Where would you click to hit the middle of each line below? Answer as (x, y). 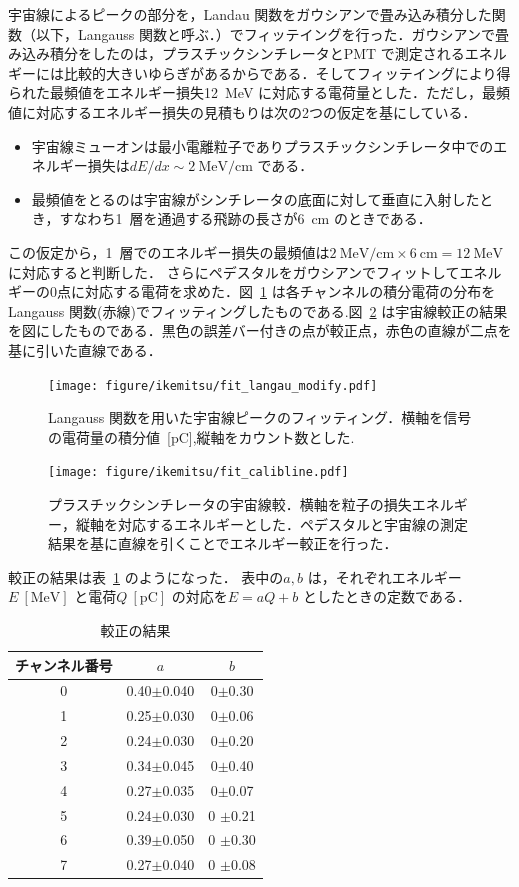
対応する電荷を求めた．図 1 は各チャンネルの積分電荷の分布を (290, 291)
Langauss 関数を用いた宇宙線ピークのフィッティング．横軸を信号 (260, 417)
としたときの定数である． (387, 596)
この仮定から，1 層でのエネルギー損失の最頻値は (169, 251)
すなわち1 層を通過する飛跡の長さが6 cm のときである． (245, 218)
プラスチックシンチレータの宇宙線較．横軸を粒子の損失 (230, 504)
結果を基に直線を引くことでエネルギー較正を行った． (223, 543)
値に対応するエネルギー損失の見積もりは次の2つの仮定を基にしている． (242, 111)
